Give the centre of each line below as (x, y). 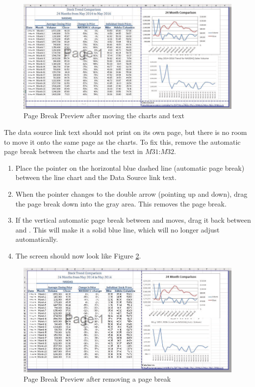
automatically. (37, 239)
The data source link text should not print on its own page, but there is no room (126, 132)
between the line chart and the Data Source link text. (96, 177)
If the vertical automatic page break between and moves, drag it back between (133, 220)
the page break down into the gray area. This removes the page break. (121, 203)
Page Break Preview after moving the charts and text (104, 116)
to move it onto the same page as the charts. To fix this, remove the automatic (122, 142)
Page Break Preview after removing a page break (97, 379)
